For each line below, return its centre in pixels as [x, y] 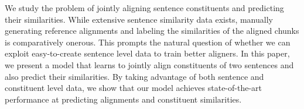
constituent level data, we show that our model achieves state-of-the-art [133, 88]
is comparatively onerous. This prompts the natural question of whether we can [148, 42]
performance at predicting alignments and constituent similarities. [123, 99]
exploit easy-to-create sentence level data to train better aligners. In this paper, [147, 53]
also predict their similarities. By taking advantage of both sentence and [134, 76]
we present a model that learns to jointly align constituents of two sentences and [149, 64]
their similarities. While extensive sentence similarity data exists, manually [139, 19]
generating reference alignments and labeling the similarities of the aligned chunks [152, 31]
